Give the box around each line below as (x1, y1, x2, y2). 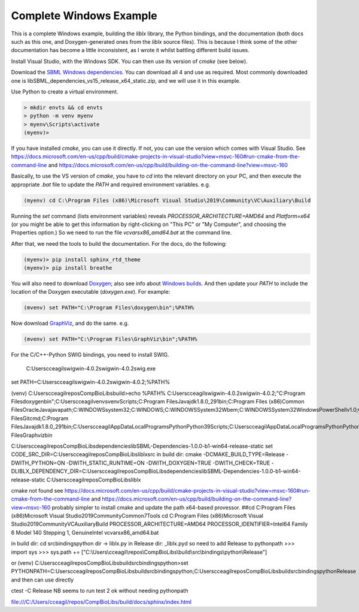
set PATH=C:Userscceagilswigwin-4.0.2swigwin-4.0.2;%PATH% (11, 378, 171, 386)
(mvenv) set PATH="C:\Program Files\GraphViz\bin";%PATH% (23, 336, 197, 343)
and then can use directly (11, 576, 74, 583)
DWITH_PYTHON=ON (11, 459, 65, 466)
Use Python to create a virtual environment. (11, 88, 118, 95)
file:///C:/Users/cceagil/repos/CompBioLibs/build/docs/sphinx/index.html (11, 598, 191, 605)
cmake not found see (11, 487, 63, 494)
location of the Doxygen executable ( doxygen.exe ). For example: (11, 288, 171, 296)
